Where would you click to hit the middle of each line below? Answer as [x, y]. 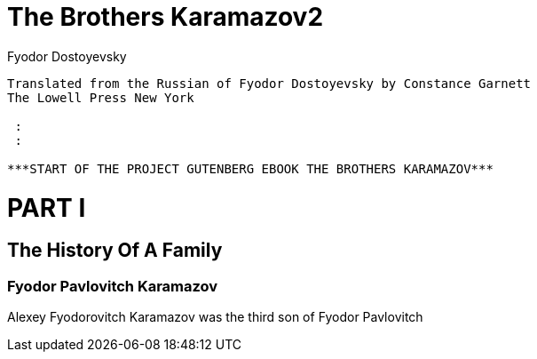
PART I [47, 207]
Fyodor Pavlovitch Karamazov [113, 286]
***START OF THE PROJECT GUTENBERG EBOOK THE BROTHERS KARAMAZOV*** [250, 168]
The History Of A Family [115, 251]
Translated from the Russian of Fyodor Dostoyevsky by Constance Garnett [269, 83]
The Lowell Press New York [101, 97]
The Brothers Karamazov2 [166, 17]
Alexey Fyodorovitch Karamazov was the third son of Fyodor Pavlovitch [215, 317]
